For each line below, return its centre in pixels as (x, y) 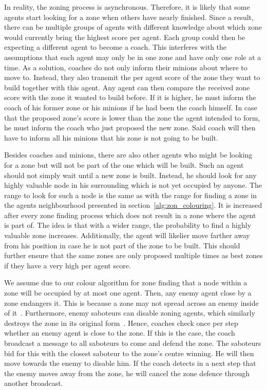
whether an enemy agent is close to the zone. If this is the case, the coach (120, 333)
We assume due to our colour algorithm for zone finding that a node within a (126, 282)
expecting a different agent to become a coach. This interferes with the (116, 47)
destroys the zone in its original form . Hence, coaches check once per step (121, 323)
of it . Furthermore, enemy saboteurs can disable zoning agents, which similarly (130, 313)
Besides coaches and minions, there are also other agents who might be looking (128, 155)
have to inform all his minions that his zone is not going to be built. (111, 137)
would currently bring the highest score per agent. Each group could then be (125, 37)
